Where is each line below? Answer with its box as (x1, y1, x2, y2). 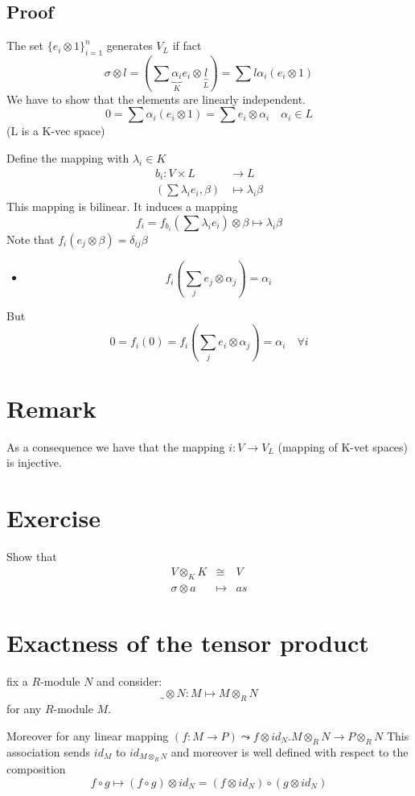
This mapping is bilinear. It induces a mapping (6, 198, 238, 215)
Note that (6, 230, 55, 247)
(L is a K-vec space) (6, 122, 105, 139)
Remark (6, 391, 97, 424)
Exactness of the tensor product (6, 625, 369, 658)
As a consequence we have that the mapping (6, 438, 225, 455)
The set (6, 37, 43, 54)
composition (6, 760, 66, 777)
